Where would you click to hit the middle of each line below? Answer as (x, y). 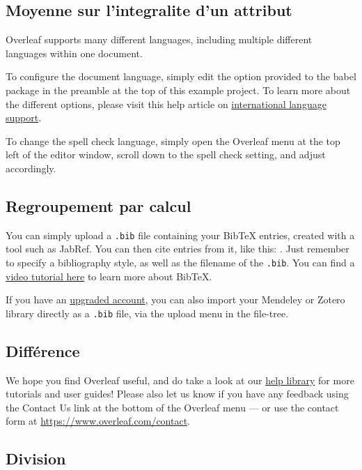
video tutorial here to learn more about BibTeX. (109, 276)
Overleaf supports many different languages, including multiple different (159, 39)
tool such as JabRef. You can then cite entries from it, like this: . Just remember (178, 249)
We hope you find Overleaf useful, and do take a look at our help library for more (180, 380)
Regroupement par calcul (99, 205)
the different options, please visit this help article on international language (166, 104)
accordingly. (31, 168)
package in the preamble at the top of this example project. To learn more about (178, 90)
